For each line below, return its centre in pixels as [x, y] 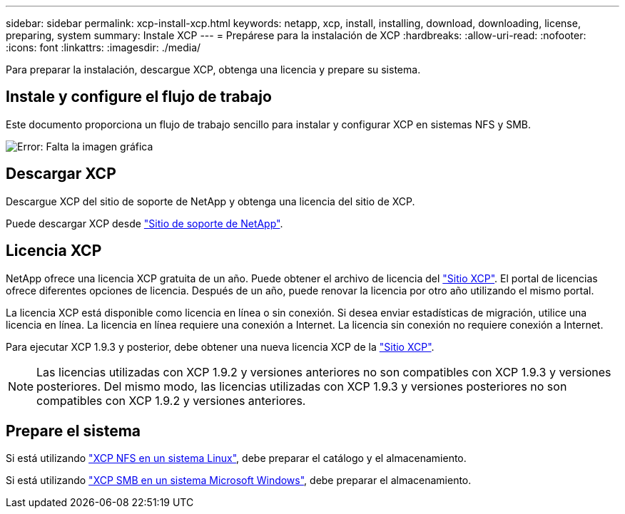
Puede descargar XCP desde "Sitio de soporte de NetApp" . [144, 223]
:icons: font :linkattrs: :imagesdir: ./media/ [103, 47]
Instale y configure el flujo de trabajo [139, 97]
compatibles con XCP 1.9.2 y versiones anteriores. [171, 400]
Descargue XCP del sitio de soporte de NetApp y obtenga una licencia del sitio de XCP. [210, 201]
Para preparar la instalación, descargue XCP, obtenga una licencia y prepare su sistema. [213, 70]
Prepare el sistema [73, 431]
